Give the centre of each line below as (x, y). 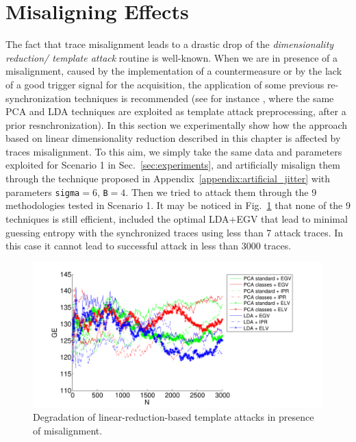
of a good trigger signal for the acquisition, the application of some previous (165, 84)
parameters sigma (43, 192)
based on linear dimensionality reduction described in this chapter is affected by (173, 138)
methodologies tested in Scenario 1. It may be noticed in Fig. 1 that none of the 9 (178, 205)
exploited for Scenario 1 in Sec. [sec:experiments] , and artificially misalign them (173, 165)
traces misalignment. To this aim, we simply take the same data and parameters (174, 151)
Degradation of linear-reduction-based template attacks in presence (174, 417)
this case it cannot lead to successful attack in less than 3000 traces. (149, 246)
